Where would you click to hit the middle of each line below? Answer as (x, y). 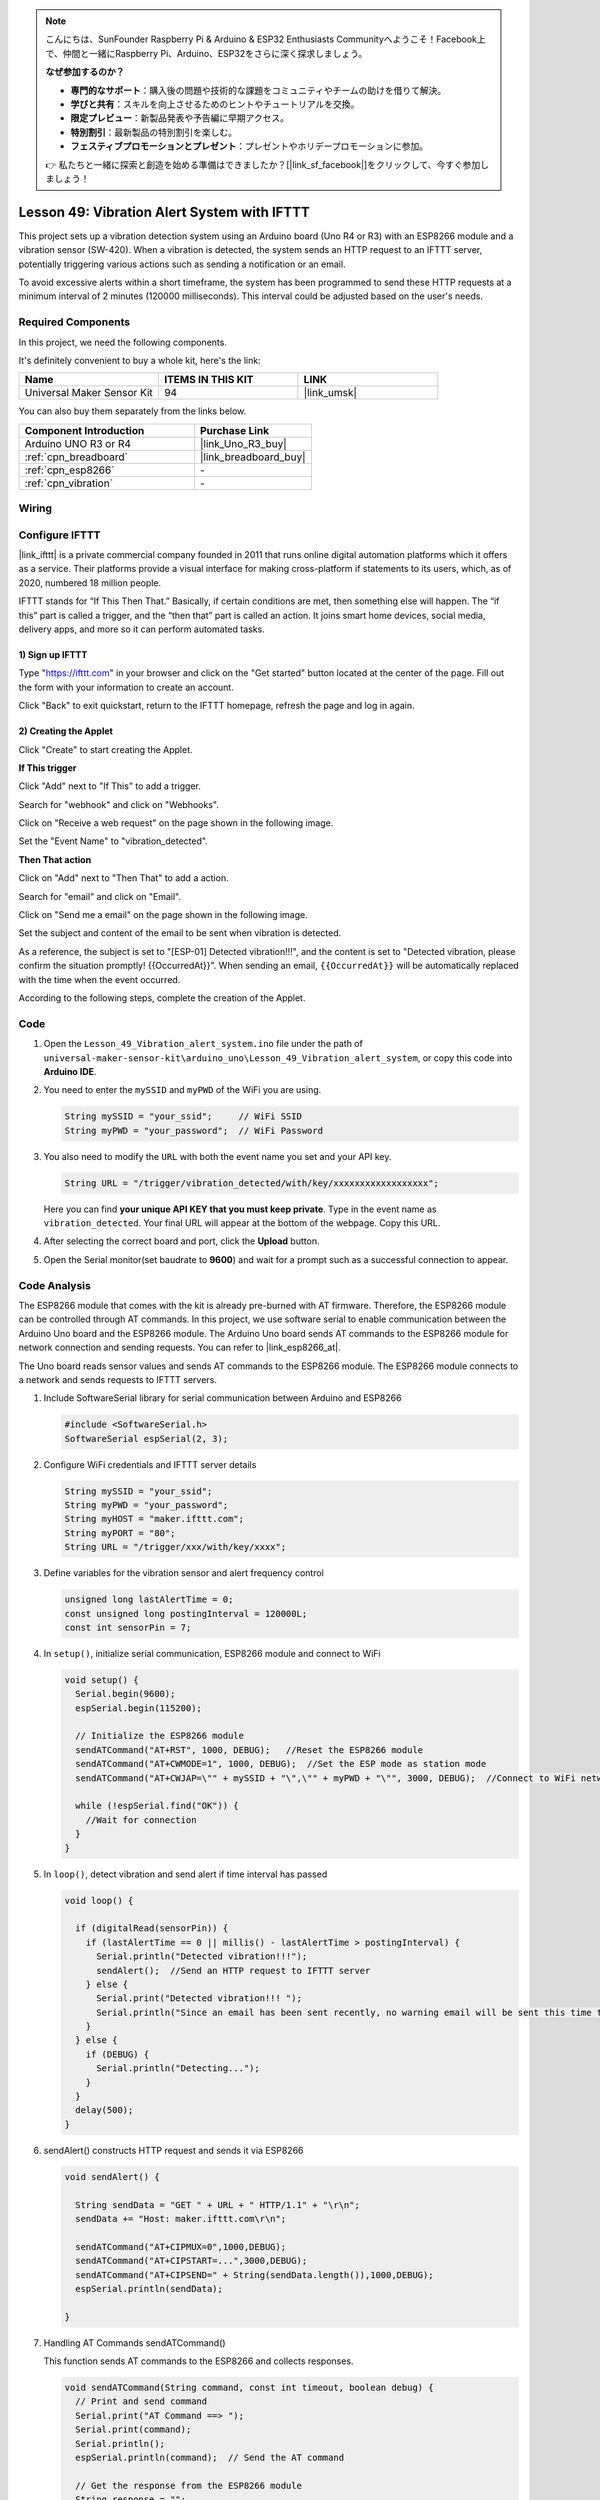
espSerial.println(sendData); (149, 2288)
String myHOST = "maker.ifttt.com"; (154, 1519)
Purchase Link (235, 430)
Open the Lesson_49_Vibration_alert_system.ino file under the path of (203, 1044)
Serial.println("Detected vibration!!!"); (202, 1956)
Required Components (74, 322)
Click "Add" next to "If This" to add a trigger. (110, 786)
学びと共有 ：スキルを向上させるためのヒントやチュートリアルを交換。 (215, 104)
